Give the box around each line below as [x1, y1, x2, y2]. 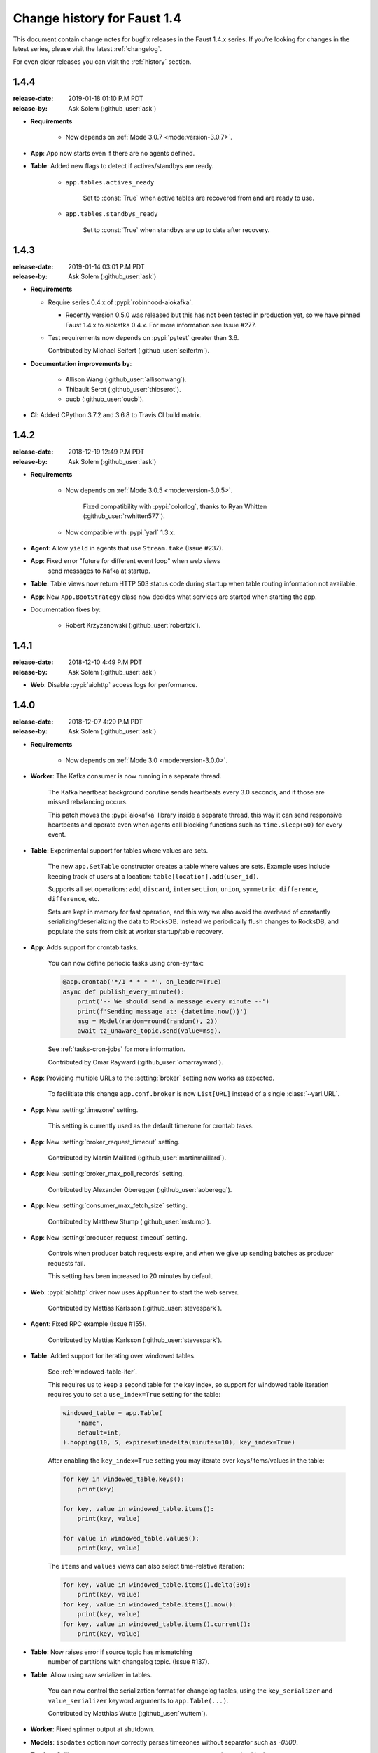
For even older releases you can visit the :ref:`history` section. [13, 57, 192, 66]
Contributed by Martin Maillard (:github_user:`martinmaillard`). [48, 1153, 227, 1162]
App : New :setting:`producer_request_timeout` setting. [30, 1233, 188, 1241]
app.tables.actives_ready [65, 178, 155, 186]
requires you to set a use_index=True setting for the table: [48, 1390, 220, 1399]
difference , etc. [48, 895, 99, 903]
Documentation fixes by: [30, 605, 101, 614]
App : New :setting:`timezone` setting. [30, 1105, 139, 1114]
